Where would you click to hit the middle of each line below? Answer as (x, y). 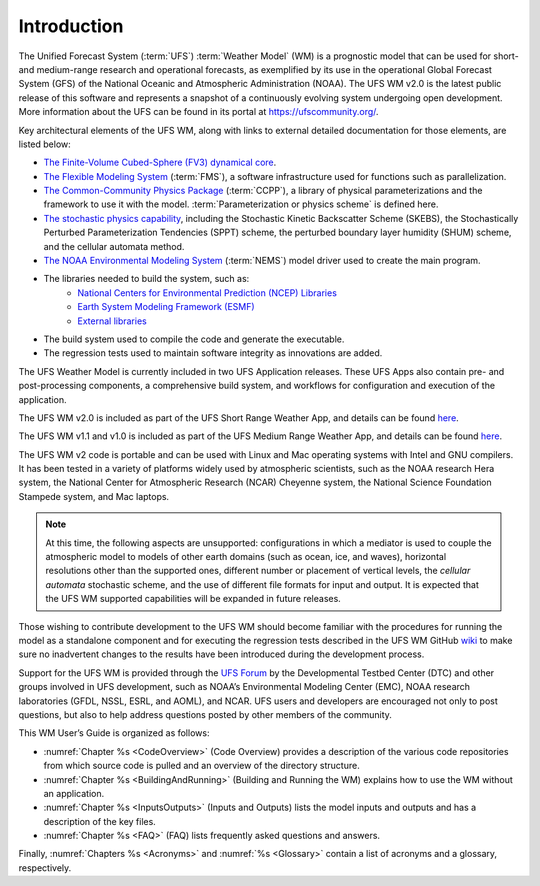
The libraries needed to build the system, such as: (146, 279)
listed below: (45, 144)
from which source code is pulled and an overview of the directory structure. (201, 766)
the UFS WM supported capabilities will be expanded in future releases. (193, 599)
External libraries (112, 321)
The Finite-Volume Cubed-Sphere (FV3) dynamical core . (160, 162)
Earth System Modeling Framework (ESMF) (166, 307)
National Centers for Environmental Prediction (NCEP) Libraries (207, 292)
